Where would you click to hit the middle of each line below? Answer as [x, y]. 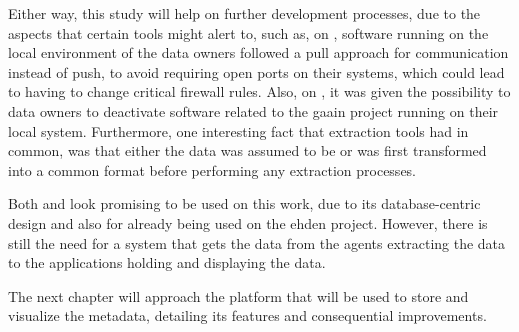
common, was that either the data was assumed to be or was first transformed [247, 150]
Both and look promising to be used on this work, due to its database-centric [244, 203]
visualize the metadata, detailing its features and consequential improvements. [247, 315]
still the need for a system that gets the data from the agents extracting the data [257, 242]
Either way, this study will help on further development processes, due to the [244, 13]
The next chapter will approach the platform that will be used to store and [238, 295]
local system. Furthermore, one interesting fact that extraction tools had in [238, 130]
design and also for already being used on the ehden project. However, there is [248, 222]
